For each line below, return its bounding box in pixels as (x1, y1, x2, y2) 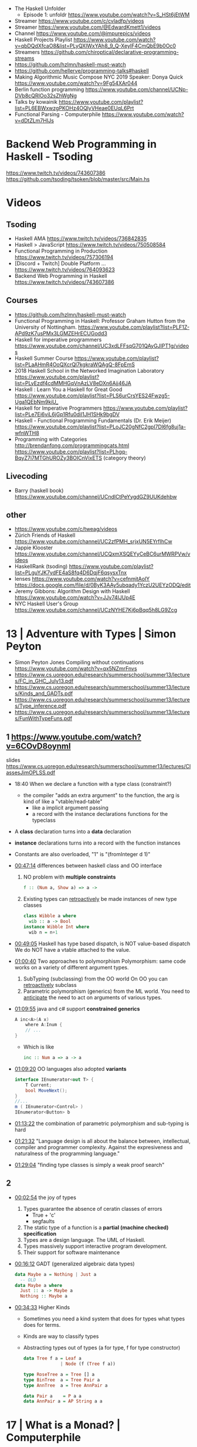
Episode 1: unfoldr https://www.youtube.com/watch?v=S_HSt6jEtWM (23, 11, 190, 18)
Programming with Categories (14, 435, 87, 442)
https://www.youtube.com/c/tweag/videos (14, 526, 117, 533)
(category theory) (103, 454, 147, 461)
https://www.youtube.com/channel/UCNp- (85, 86, 189, 93)
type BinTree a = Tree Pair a (23, 1377, 100, 1383)
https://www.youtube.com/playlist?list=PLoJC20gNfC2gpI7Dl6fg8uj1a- (14, 423, 186, 430)
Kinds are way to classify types (23, 1333, 99, 1340)
